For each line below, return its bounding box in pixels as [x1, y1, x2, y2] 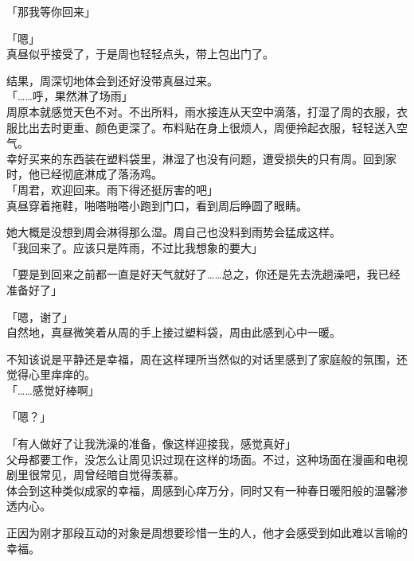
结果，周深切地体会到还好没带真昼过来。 [6, 72, 218, 88]
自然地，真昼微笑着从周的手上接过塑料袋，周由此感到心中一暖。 [6, 324, 341, 341]
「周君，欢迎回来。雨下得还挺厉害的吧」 [6, 181, 218, 197]
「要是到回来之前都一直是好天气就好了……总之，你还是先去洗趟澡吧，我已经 [6, 266, 400, 282]
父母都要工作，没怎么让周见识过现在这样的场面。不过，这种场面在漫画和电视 [6, 450, 408, 467]
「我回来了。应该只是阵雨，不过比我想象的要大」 [6, 239, 263, 255]
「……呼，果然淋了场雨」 [6, 88, 133, 104]
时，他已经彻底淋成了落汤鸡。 [6, 166, 162, 182]
